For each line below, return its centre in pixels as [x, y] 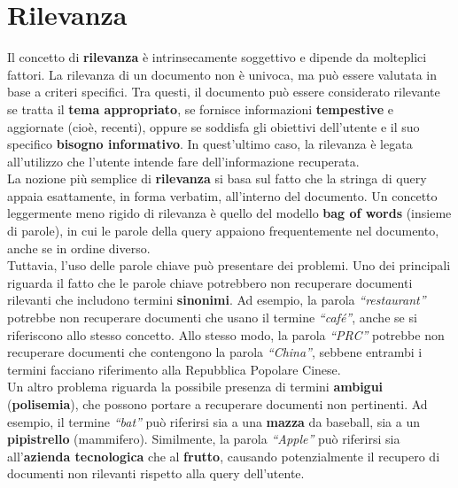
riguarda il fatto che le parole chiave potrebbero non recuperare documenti [210, 282]
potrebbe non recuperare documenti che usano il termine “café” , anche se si [212, 318]
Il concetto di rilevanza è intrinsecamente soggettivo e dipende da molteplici [217, 57]
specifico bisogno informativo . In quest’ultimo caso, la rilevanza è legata [210, 144]
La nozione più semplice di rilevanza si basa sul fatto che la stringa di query [217, 178]
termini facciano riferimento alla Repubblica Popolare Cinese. [174, 369]
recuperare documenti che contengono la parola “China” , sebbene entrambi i [215, 352]
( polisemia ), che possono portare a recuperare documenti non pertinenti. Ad [217, 404]
